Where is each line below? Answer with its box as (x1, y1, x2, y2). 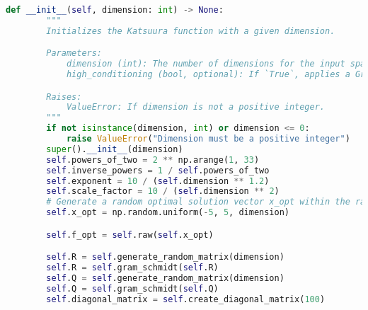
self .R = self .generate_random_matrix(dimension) (46, 252, 284, 263)
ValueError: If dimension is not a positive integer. (66, 102, 326, 113)
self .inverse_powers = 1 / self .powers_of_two (46, 165, 270, 176)
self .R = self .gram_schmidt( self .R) (46, 263, 219, 273)
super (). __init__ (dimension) (46, 144, 183, 154)
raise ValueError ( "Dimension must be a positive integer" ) (66, 134, 350, 144)
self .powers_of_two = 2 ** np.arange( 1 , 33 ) (46, 154, 260, 165)
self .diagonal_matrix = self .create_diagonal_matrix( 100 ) (46, 294, 326, 304)
